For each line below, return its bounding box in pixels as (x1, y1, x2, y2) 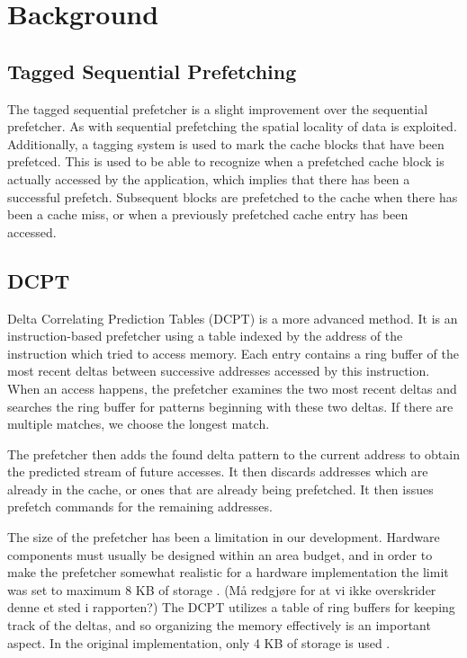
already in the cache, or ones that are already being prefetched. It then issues (7, 479, 434, 498)
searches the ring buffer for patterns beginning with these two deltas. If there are (7, 396, 454, 415)
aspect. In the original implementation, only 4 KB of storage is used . (7, 633, 391, 652)
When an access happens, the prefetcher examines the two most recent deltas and (7, 378, 457, 397)
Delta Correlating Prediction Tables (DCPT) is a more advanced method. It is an (7, 308, 458, 327)
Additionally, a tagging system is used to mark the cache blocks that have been (7, 134, 445, 153)
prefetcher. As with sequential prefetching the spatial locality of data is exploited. (7, 117, 457, 136)
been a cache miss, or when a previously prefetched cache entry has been (7, 205, 409, 224)
